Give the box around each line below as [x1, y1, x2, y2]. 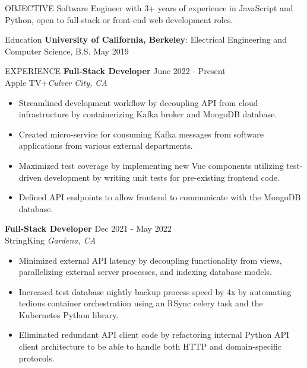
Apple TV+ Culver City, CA [5, 76, 107, 88]
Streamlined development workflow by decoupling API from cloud [18, 96, 258, 108]
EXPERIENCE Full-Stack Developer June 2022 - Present [5, 65, 226, 77]
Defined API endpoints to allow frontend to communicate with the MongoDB [18, 191, 301, 203]
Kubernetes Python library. [18, 308, 119, 321]
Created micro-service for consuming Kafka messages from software [18, 127, 264, 140]
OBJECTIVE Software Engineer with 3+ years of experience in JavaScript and [5, 2, 293, 14]
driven [18, 171, 42, 183]
